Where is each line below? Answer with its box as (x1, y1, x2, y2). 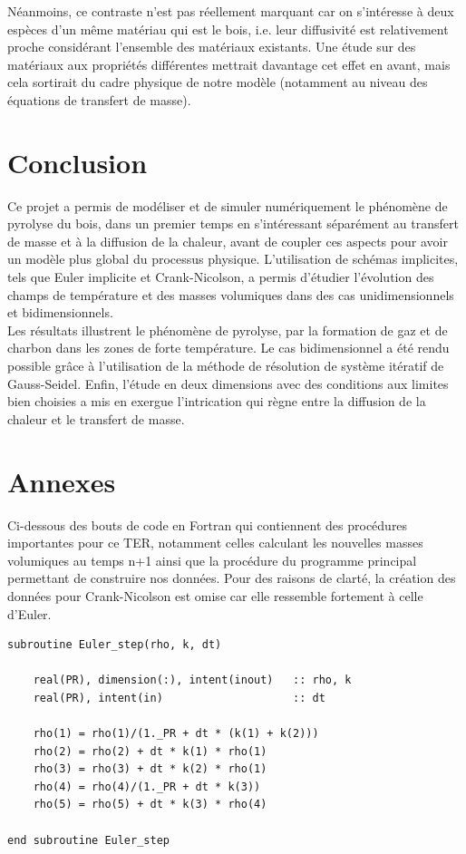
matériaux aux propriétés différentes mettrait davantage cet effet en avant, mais (7, 54, 451, 73)
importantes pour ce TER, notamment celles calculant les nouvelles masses (7, 533, 423, 552)
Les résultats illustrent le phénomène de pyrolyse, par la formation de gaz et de (7, 320, 448, 339)
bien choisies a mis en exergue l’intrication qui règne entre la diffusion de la (7, 392, 426, 411)
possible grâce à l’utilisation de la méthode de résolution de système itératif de (7, 356, 444, 375)
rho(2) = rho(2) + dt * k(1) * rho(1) (33, 744, 267, 758)
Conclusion (7, 143, 148, 180)
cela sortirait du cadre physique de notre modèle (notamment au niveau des (7, 73, 428, 92)
